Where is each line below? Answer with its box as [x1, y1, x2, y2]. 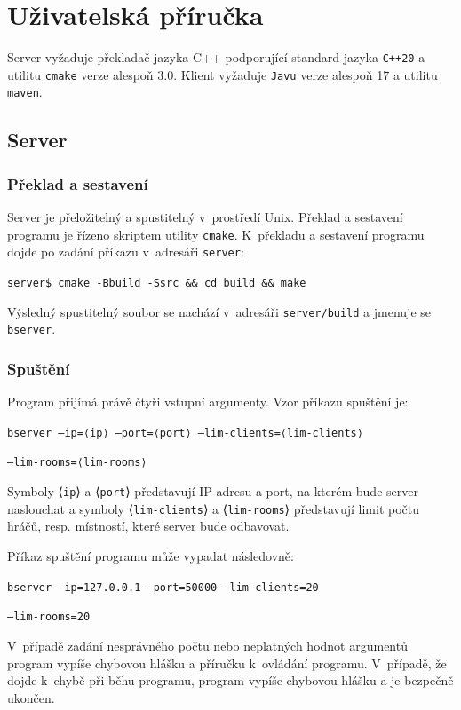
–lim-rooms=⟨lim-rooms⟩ [7, 456, 147, 469]
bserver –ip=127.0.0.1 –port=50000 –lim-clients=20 [7, 580, 319, 594]
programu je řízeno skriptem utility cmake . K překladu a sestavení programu [7, 225, 425, 243]
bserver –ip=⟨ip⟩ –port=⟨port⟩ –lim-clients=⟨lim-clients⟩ [7, 426, 363, 439]
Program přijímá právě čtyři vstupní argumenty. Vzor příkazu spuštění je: [7, 392, 409, 411]
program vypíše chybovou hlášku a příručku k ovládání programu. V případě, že [7, 653, 447, 672]
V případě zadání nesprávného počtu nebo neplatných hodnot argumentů [7, 635, 408, 654]
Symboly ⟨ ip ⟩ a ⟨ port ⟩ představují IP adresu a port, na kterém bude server [7, 482, 418, 501]
